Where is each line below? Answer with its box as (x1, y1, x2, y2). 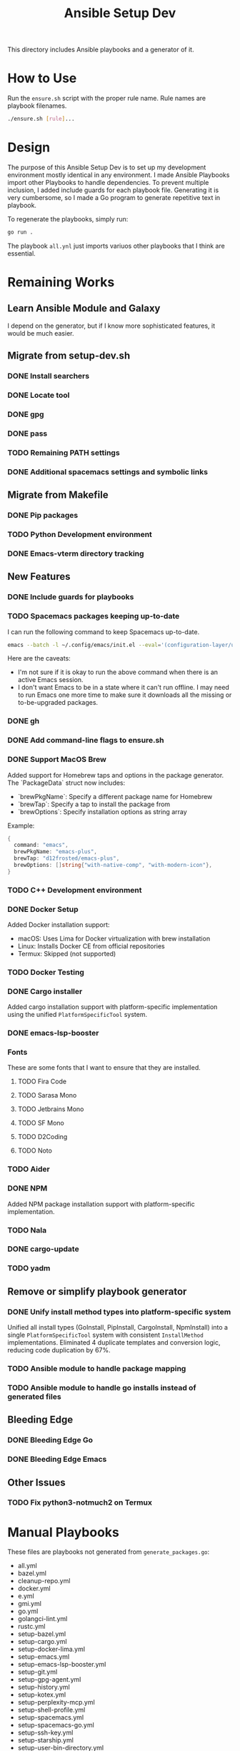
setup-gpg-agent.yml (17, 1675, 81, 1684)
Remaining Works (7, 274, 115, 290)
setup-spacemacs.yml (17, 1713, 84, 1722)
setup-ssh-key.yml (17, 1728, 74, 1737)
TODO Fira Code (17, 1077, 66, 1086)
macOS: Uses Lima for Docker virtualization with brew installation (17, 934, 211, 943)
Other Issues (7, 1476, 66, 1488)
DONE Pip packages (7, 511, 79, 521)
